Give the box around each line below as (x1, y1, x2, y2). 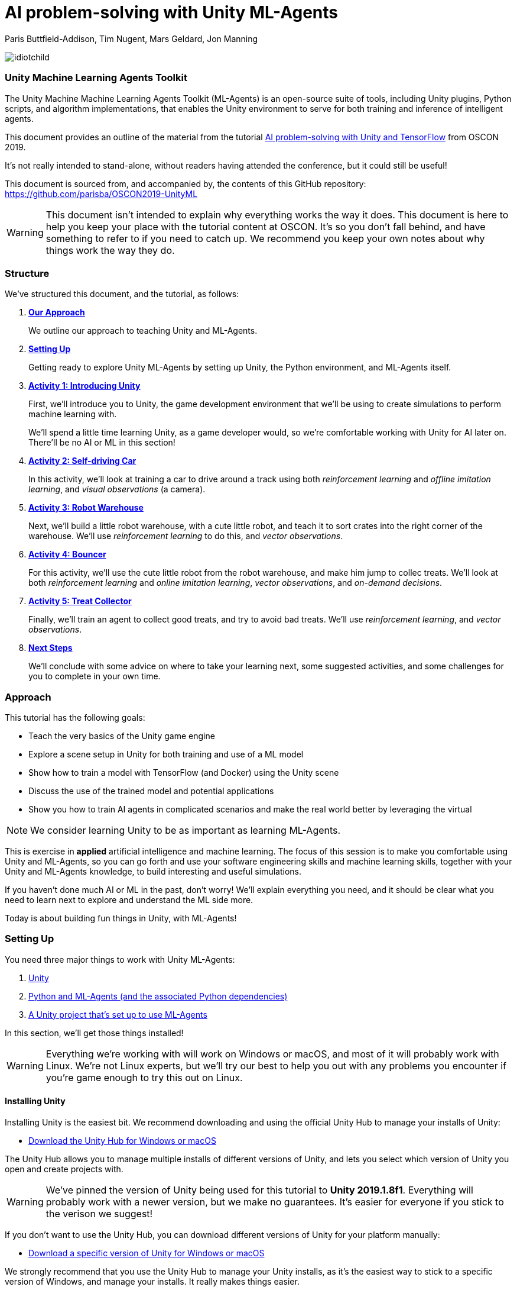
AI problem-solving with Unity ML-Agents (5, 2, 339, 22)
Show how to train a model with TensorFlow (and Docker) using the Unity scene (28, 767, 339, 778)
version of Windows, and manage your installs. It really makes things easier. (5, 1276, 300, 1286)
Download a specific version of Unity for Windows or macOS (28, 1247, 265, 1258)
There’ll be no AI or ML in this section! (28, 437, 175, 448)
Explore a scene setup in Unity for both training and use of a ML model (28, 749, 304, 759)
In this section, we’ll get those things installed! (5, 1027, 184, 1038)
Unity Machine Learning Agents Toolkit (5, 72, 187, 84)
